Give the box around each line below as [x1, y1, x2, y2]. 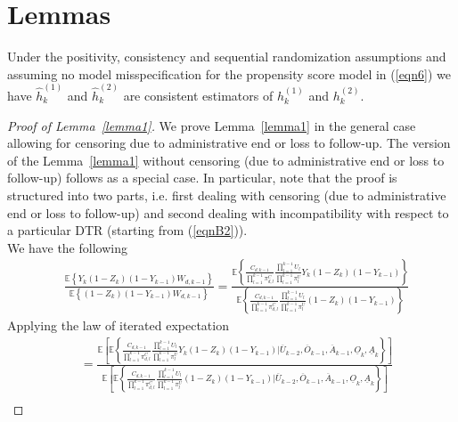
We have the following [7, 238, 127, 256]
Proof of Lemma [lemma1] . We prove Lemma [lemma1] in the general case [7, 116, 416, 134]
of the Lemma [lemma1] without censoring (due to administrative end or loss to [7, 150, 445, 169]
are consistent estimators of [123, 85, 274, 104]
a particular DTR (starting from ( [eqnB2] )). [7, 221, 248, 239]
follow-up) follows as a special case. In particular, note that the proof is [7, 168, 397, 187]
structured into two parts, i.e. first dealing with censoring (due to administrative [7, 185, 446, 204]
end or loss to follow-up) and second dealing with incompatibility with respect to [7, 203, 449, 222]
